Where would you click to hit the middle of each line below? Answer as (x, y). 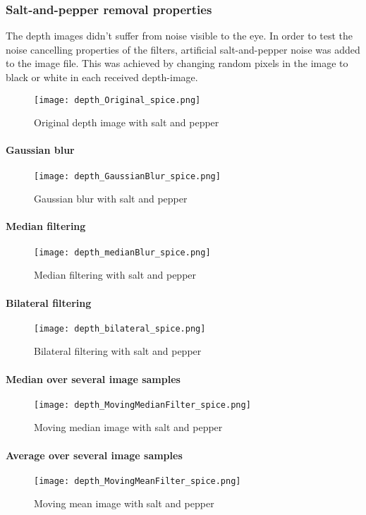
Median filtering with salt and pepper (115, 275)
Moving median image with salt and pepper (128, 427)
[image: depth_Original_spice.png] (117, 100)
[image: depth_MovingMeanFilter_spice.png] (138, 481)
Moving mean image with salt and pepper (124, 503)
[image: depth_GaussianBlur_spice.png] (127, 176)
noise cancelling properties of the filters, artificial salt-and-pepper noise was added (183, 49)
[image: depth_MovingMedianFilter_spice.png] (142, 405)
